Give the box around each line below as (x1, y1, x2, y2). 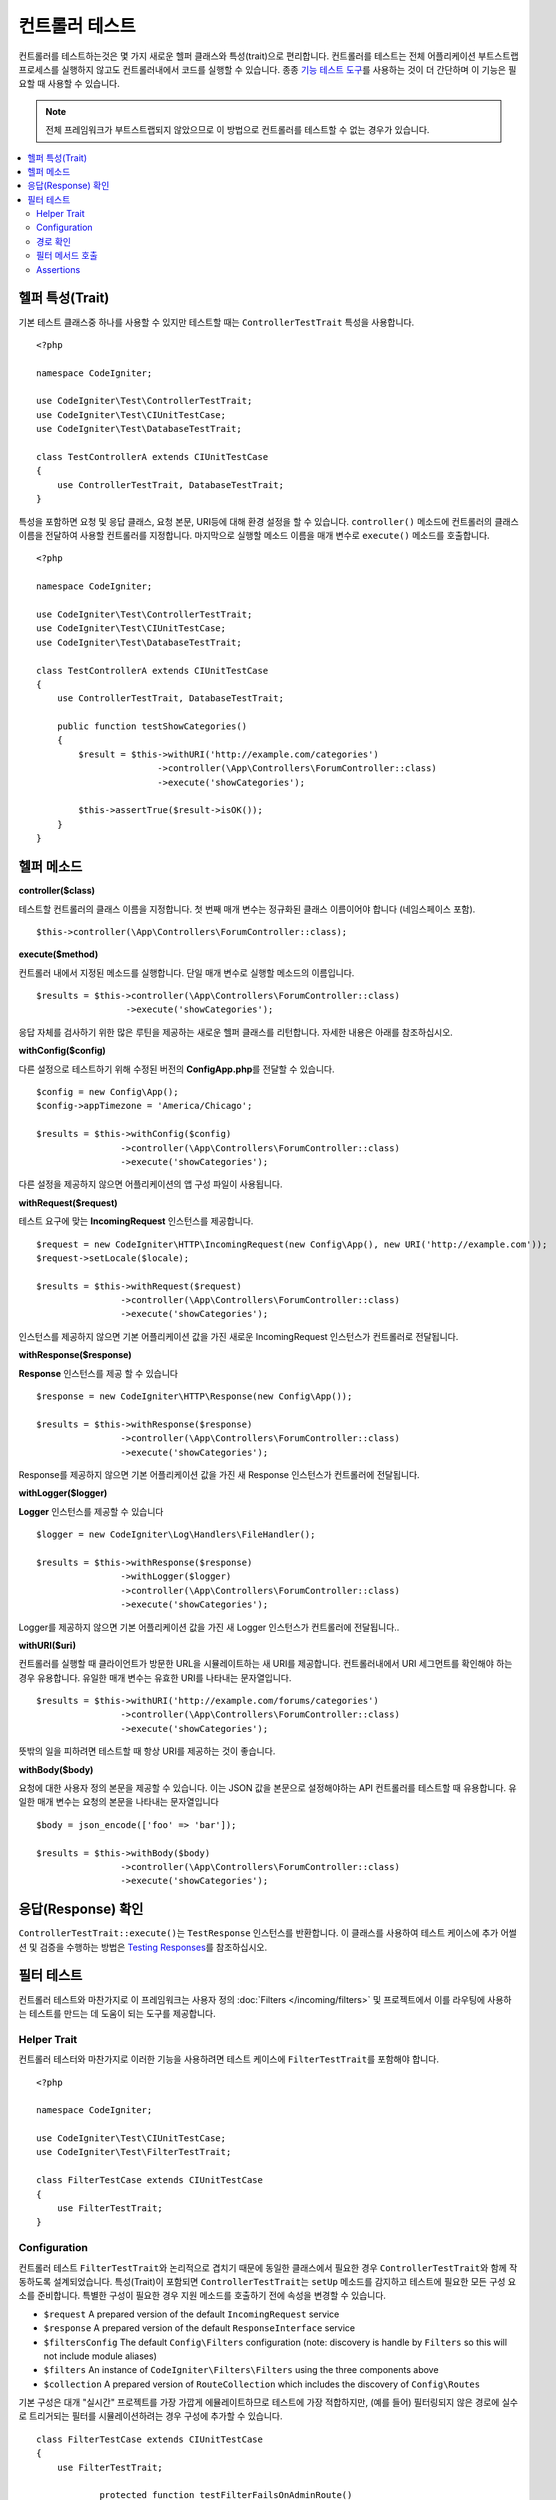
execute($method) (18, 948, 99, 960)
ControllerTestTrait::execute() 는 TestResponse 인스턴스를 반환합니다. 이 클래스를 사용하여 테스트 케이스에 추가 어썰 (18, 1927, 517, 1939)
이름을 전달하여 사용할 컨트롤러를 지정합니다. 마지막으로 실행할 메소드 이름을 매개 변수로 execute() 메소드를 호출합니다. (18, 530, 490, 541)
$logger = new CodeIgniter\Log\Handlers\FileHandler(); (36, 1529, 316, 1540)
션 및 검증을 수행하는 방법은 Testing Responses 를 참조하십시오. (18, 1941, 268, 1953)
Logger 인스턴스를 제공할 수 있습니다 (18, 1505, 164, 1517)
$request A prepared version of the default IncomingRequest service (43, 2308, 340, 2320)
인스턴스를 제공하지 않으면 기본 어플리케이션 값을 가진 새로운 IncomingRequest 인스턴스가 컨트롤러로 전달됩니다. (18, 1330, 459, 1342)
